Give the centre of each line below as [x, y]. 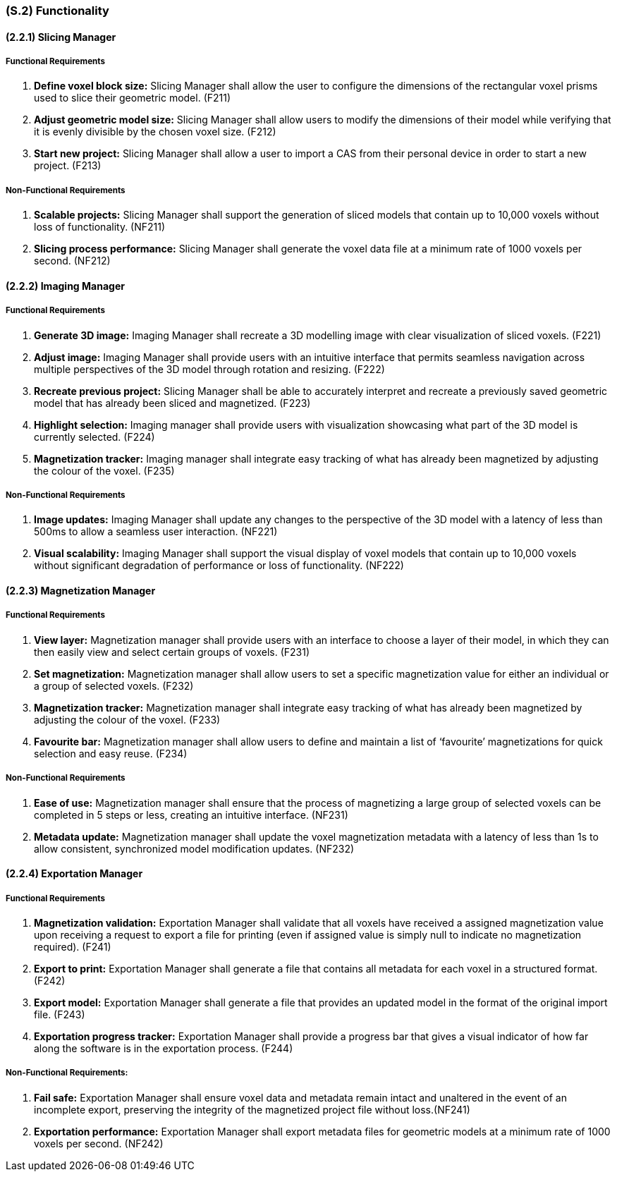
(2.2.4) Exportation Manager [74, 874]
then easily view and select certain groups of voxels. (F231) [172, 652]
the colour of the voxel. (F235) [104, 470]
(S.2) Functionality [57, 11]
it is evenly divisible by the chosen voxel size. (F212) [155, 132]
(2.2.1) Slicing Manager [61, 37]
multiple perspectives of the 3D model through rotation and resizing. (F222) [209, 369]
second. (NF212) [72, 261]
